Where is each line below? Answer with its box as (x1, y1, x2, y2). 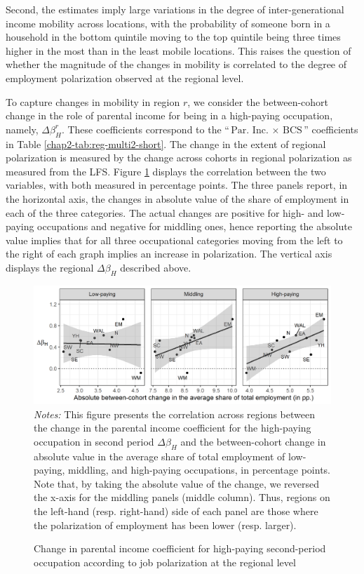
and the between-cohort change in (180, 434, 326, 448)
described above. (120, 260, 191, 274)
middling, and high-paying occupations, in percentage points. (68, 462, 330, 477)
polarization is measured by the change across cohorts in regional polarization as (6, 150, 352, 165)
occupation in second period (34, 434, 154, 448)
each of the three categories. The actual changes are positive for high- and (6, 205, 324, 220)
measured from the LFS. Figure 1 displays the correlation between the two (6, 163, 326, 178)
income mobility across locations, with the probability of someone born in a (6, 15, 330, 30)
